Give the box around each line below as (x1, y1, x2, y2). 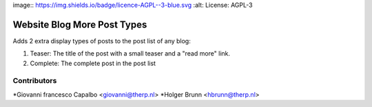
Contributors (12, 76, 57, 86)
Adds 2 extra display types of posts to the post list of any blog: (12, 36, 191, 45)
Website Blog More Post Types (12, 19, 147, 30)
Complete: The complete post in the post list (30, 59, 156, 67)
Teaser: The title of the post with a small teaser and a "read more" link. (30, 49, 231, 58)
